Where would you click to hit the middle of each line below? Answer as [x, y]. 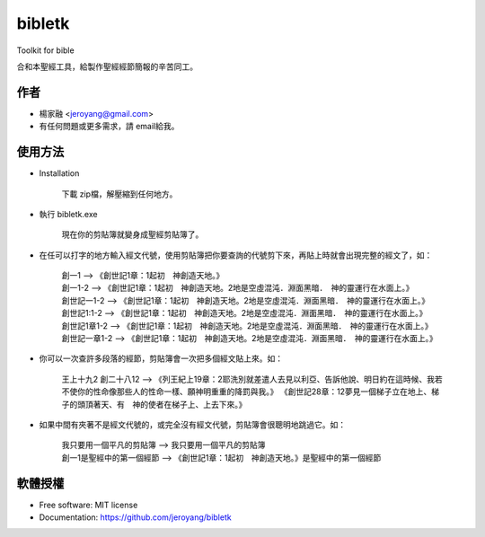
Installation [59, 173]
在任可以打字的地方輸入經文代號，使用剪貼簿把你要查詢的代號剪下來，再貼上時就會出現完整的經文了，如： [236, 255]
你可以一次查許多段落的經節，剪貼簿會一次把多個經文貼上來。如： [161, 358]
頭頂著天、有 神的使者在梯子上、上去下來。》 [162, 404]
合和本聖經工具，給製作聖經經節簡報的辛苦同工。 [107, 66]
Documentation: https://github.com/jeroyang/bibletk [136, 517]
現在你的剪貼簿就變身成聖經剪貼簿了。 [132, 234]
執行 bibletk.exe [68, 214]
